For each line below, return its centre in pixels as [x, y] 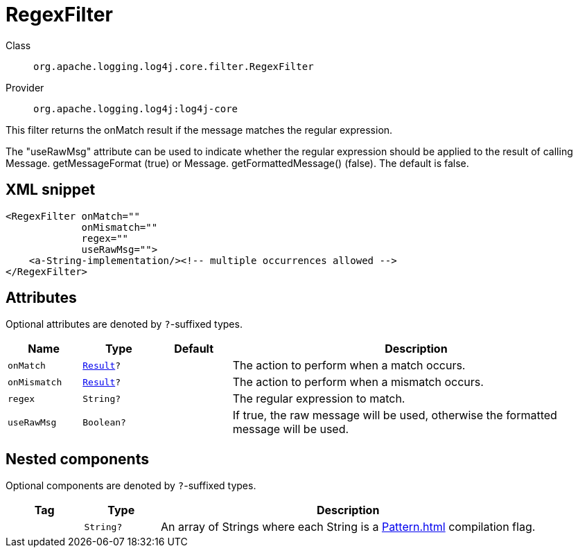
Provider [25, 87]
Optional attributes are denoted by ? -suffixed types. [124, 324]
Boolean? [104, 422]
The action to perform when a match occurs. [349, 366]
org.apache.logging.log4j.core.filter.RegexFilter [174, 66]
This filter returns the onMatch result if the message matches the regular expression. [199, 130]
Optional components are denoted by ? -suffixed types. [131, 486]
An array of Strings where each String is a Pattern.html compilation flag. [348, 527]
